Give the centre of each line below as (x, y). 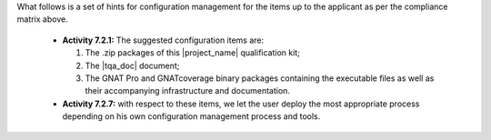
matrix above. (42, 19)
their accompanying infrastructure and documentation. (188, 91)
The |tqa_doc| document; (132, 65)
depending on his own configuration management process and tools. (191, 116)
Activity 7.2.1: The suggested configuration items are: (163, 40)
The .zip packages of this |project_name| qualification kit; (192, 53)
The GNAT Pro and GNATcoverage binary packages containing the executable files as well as (260, 78)
